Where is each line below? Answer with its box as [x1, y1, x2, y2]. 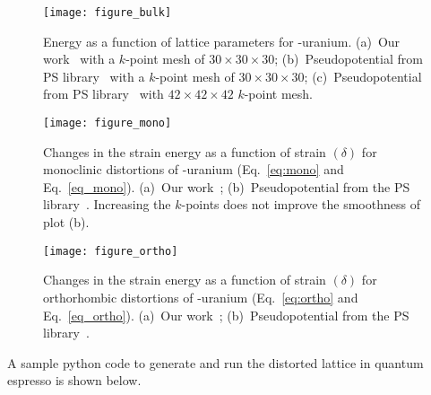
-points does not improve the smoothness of [181, 195, 420, 214]
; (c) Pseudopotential [304, 66, 422, 85]
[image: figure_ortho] [43, 244, 178, 258]
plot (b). [43, 213, 90, 232]
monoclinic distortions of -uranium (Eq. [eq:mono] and [43, 160, 344, 179]
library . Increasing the [43, 195, 171, 214]
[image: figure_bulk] [43, 6, 172, 19]
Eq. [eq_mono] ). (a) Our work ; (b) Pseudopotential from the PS [43, 177, 410, 196]
